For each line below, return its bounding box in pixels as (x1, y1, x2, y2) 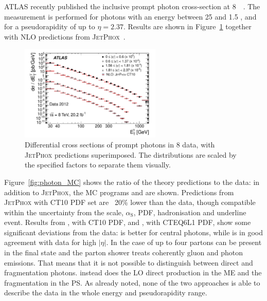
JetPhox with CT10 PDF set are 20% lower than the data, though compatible (4, 197, 256, 208)
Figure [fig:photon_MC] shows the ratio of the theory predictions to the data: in (4, 176, 260, 187)
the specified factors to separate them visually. (25, 159, 171, 170)
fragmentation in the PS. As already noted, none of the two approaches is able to (4, 277, 260, 288)
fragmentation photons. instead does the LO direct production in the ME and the (4, 267, 262, 278)
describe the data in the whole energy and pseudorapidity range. (4, 287, 207, 298)
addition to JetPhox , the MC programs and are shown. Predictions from (4, 186, 234, 197)
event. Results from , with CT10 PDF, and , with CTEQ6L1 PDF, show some (4, 217, 251, 228)
